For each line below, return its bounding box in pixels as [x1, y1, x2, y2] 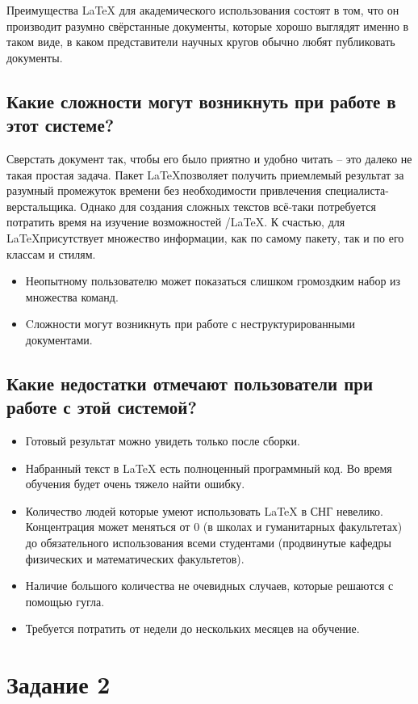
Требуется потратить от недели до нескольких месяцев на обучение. [25, 620, 360, 637]
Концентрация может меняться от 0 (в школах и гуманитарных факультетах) [25, 518, 403, 535]
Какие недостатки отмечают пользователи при [6, 370, 374, 395]
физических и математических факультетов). [25, 550, 245, 567]
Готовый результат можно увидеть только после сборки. [25, 432, 300, 449]
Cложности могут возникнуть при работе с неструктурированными [25, 315, 355, 332]
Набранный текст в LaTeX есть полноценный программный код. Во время [25, 459, 392, 476]
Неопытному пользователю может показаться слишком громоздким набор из [25, 272, 401, 289]
